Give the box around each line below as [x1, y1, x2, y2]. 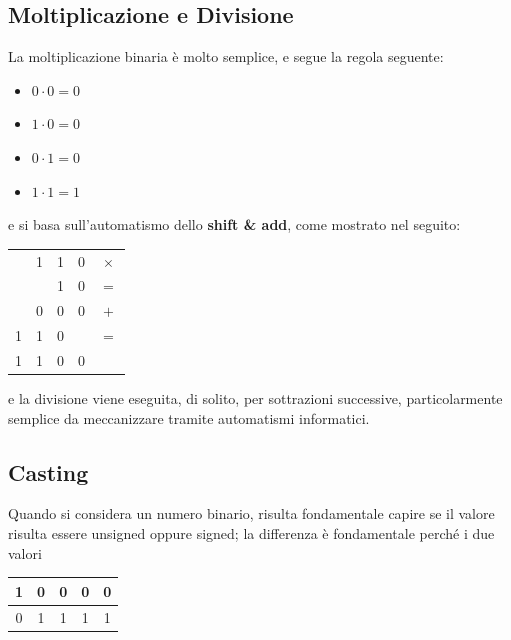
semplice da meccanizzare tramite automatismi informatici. [8, 407, 370, 428]
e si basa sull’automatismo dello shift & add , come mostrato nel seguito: [8, 214, 461, 235]
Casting [8, 456, 89, 487]
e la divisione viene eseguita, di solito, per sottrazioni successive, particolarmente [8, 387, 503, 408]
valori [8, 542, 42, 563]
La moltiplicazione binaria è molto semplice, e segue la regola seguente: [8, 46, 444, 67]
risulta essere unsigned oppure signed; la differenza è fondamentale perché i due [8, 522, 495, 543]
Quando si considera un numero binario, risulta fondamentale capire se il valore [8, 503, 495, 524]
